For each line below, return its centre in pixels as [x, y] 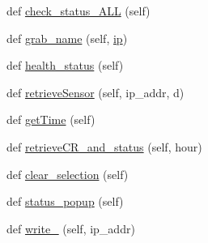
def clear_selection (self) [68, 174]
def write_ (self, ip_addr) [71, 228]
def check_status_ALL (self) [79, 11]
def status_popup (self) [65, 201]
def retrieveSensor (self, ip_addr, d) [96, 92]
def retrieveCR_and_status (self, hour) [104, 146]
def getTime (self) [51, 119]
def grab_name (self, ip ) [67, 38]
